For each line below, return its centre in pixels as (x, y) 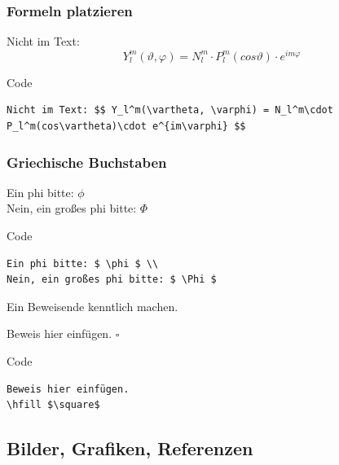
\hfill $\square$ (53, 405)
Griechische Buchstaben (87, 162)
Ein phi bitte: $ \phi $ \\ (83, 263)
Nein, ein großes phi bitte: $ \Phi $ (112, 280)
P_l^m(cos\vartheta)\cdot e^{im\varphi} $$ (126, 127)
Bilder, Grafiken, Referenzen (130, 448)
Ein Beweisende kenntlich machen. (92, 306)
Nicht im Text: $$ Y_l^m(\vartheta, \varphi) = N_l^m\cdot (170, 110)
